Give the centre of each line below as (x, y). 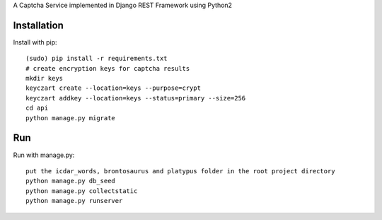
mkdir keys (45, 79)
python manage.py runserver (74, 201)
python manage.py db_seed (71, 181)
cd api (37, 108)
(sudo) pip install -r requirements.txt (97, 59)
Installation (38, 25)
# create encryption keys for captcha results (108, 68)
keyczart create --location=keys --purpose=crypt (114, 88)
